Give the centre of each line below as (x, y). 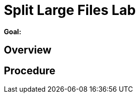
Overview (28, 50)
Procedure (30, 70)
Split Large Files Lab (70, 10)
